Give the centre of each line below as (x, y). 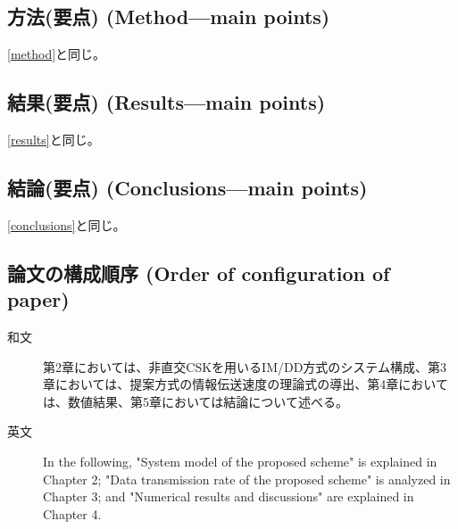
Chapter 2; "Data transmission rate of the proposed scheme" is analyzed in (247, 479)
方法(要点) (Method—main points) (169, 17)
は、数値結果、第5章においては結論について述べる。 (196, 401)
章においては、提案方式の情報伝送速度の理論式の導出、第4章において (246, 384)
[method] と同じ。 (57, 54)
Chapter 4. (72, 513)
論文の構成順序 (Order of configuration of (199, 273)
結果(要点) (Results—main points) (167, 102)
